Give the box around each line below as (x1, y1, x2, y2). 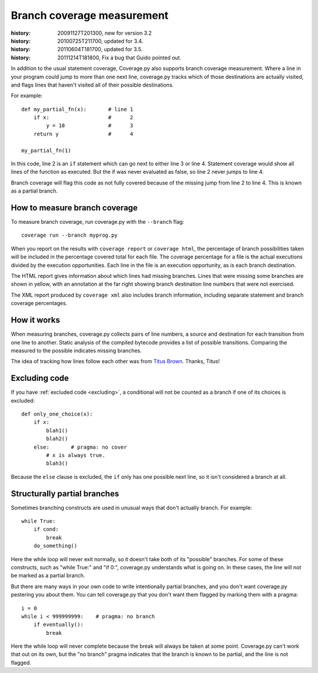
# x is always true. (46, 452, 105, 459)
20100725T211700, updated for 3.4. (57, 37, 144, 44)
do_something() (33, 542, 78, 549)
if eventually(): (33, 621, 84, 628)
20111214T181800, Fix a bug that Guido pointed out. (57, 54, 182, 61)
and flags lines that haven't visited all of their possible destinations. (11, 81, 174, 88)
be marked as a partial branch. (11, 572, 85, 579)
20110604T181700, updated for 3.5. (57, 46, 143, 53)
